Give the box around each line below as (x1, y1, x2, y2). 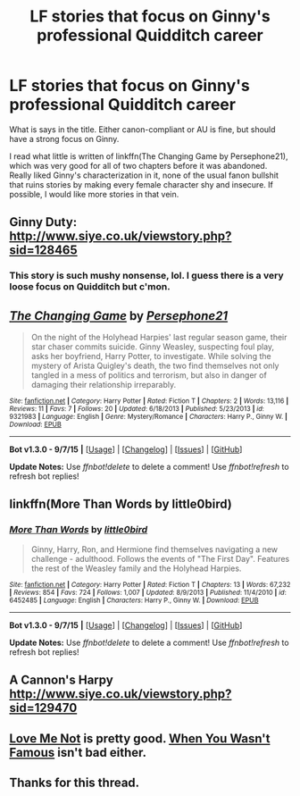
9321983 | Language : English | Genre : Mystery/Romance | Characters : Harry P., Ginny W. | (9, 413, 288, 422)
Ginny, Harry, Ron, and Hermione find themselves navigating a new (30, 543, 279, 555)
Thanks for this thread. (9, 775, 140, 790)
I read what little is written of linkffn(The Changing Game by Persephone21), (9, 150, 288, 162)
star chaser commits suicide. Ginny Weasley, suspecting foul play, (30, 341, 275, 352)
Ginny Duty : (9, 214, 78, 230)
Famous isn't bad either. (9, 744, 147, 760)
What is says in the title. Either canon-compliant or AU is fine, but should (9, 123, 276, 135)
